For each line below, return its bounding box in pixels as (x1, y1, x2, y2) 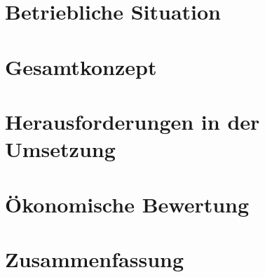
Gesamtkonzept (5, 52, 157, 81)
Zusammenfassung (5, 244, 184, 273)
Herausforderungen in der (5, 107, 260, 135)
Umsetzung (5, 135, 116, 163)
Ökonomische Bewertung (5, 189, 250, 218)
